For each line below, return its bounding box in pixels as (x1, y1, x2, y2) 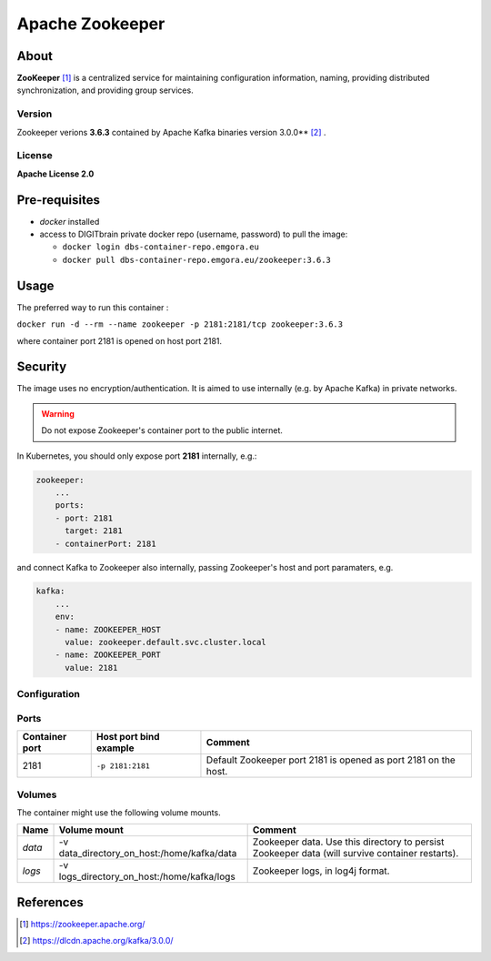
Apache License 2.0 (16, 168, 95, 179)
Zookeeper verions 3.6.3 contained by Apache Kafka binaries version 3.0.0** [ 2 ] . (16, 126, 326, 137)
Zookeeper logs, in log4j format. (252, 865, 390, 877)
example (95, 742, 135, 754)
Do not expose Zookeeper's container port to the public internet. (41, 425, 284, 436)
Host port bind (95, 731, 160, 744)
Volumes (16, 788, 57, 801)
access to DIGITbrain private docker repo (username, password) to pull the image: (39, 228, 348, 240)
